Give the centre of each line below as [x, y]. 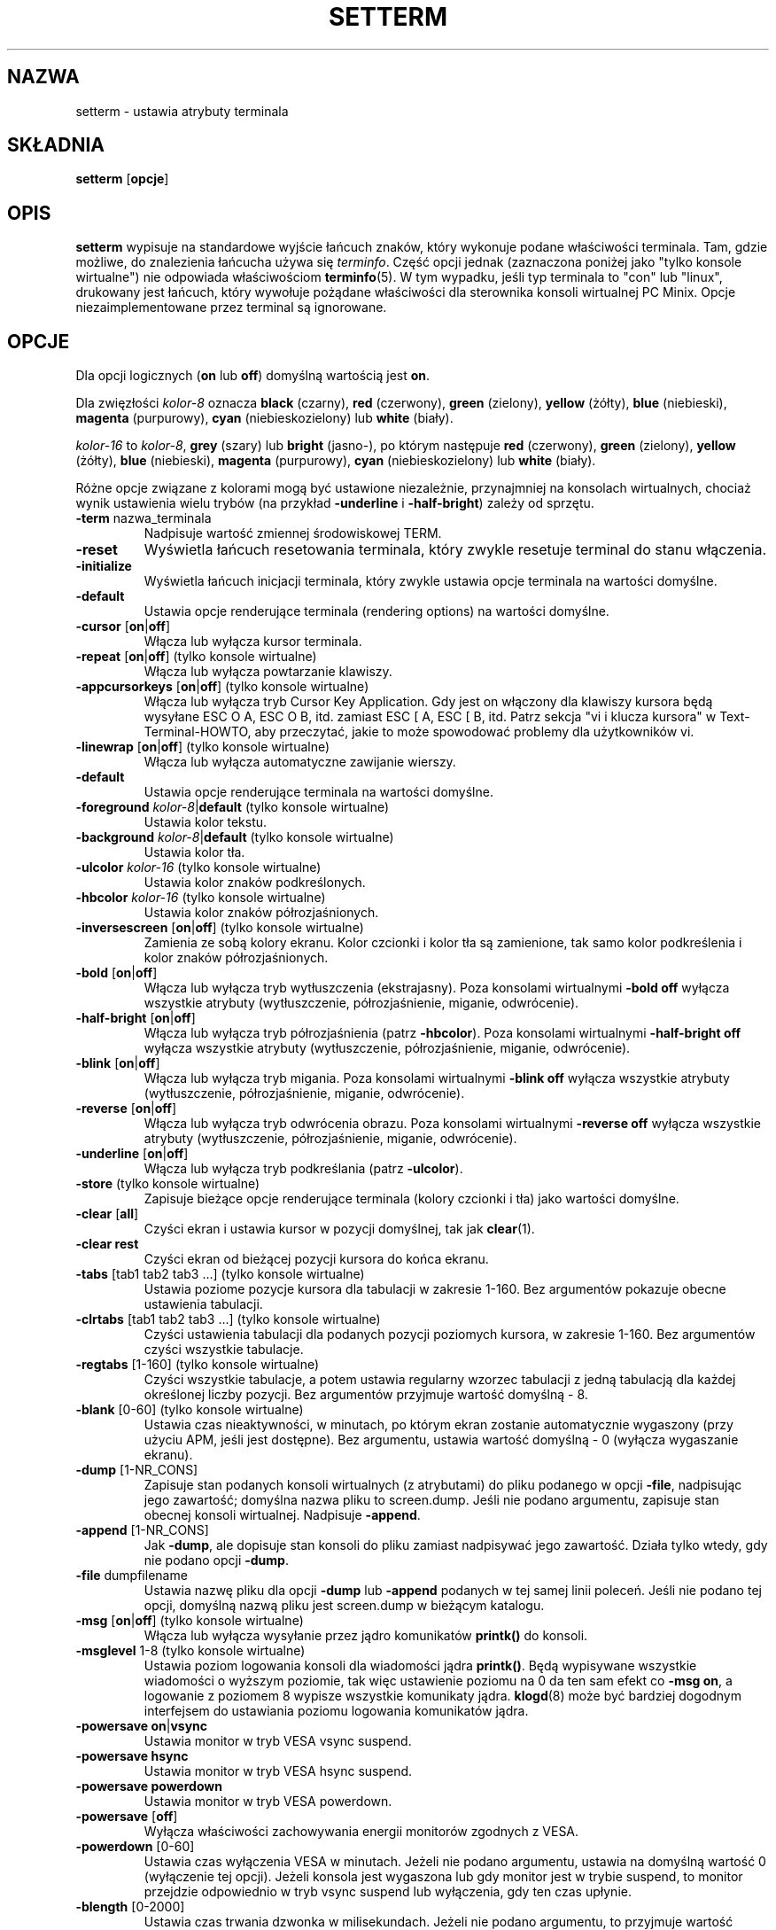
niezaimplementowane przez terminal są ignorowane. [231, 307]
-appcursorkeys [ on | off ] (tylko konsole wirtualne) [222, 687]
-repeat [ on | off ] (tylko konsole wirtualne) [196, 657]
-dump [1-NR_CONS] [137, 1470]
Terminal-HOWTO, [198, 732]
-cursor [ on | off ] [123, 626]
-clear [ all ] [107, 1214]
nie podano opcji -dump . [216, 1560]
